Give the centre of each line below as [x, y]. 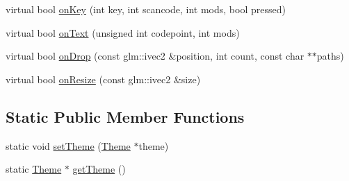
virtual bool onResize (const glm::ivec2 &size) [103, 79]
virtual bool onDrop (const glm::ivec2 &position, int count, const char [155, 56]
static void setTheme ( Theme [68, 145]
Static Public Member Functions [125, 116]
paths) [330, 56]
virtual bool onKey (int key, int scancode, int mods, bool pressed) [146, 9]
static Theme [34, 169]
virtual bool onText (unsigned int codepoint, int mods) [123, 32]
